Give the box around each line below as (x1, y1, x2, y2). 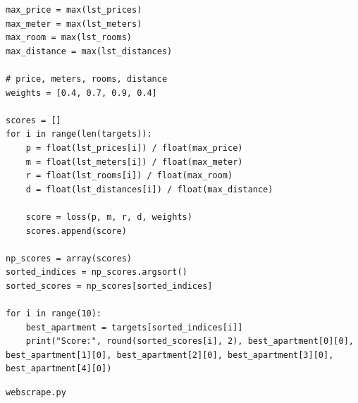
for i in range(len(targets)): (6, 129, 152, 139)
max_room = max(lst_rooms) (6, 32, 132, 43)
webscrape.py (6, 387, 66, 398)
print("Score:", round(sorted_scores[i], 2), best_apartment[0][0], (25, 336, 354, 347)
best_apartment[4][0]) (6, 364, 112, 374)
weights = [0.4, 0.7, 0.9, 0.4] (6, 87, 157, 98)
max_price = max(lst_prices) (6, 5, 142, 15)
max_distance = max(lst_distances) (6, 46, 173, 56)
